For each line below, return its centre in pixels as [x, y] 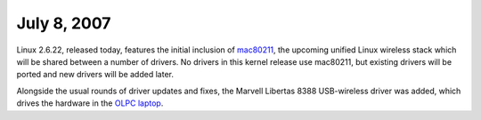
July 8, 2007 [64, 23]
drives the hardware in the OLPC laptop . [90, 103]
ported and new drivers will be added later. [95, 75]
